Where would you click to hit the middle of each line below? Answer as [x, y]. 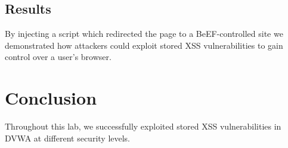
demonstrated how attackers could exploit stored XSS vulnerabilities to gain [144, 45]
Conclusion [51, 98]
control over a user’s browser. [58, 57]
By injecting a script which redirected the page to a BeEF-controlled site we [144, 34]
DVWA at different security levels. [68, 138]
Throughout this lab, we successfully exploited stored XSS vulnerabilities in [143, 126]
